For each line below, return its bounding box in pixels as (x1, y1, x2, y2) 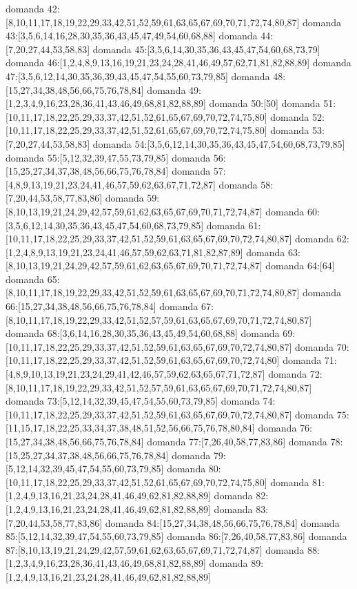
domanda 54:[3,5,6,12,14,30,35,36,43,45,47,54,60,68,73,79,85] (92, 136, 345, 151)
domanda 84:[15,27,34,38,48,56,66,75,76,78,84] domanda (105, 515, 340, 530)
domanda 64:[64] (265, 258, 335, 273)
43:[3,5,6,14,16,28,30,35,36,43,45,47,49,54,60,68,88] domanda (6, 28, 258, 43)
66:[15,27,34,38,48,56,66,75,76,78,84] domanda (6, 299, 198, 313)
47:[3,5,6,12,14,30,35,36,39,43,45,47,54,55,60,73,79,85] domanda (6, 68, 270, 83)
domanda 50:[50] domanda (209, 96, 320, 110)
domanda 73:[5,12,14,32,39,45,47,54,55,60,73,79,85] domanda (6, 394, 260, 408)
